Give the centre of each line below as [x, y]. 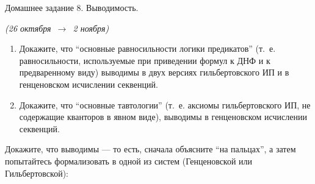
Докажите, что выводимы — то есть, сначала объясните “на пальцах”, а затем [150, 149]
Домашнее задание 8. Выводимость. [72, 7]
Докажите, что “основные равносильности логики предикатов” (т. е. [147, 48]
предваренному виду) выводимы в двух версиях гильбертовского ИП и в [154, 72]
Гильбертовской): [37, 173]
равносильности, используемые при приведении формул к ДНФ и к [145, 60]
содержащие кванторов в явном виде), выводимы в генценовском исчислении [163, 117]
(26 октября [28, 28]
